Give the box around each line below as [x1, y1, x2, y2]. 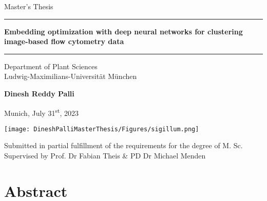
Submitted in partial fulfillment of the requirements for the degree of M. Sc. [4, 140, 243, 151]
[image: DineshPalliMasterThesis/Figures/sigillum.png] [4, 125, 199, 133]
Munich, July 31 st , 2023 [4, 106, 79, 118]
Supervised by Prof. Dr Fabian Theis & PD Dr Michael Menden [4, 150, 206, 161]
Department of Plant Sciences [4, 61, 98, 71]
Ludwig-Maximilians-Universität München [4, 71, 137, 82]
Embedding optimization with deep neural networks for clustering [4, 26, 243, 36]
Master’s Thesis [4, 1, 53, 11]
